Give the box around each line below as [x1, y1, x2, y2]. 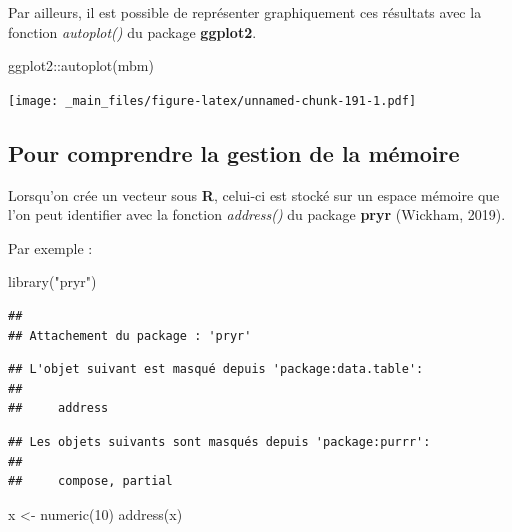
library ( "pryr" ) [8, 271, 97, 292]
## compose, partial [8, 474, 173, 489]
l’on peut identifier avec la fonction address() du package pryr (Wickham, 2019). [8, 204, 506, 225]
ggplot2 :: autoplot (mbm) [8, 55, 154, 76]
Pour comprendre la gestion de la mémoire [8, 137, 460, 168]
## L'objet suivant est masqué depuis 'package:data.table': [8, 362, 424, 377]
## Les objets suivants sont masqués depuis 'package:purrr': [8, 434, 431, 449]
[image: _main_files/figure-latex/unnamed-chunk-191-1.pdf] [8, 93, 417, 108]
